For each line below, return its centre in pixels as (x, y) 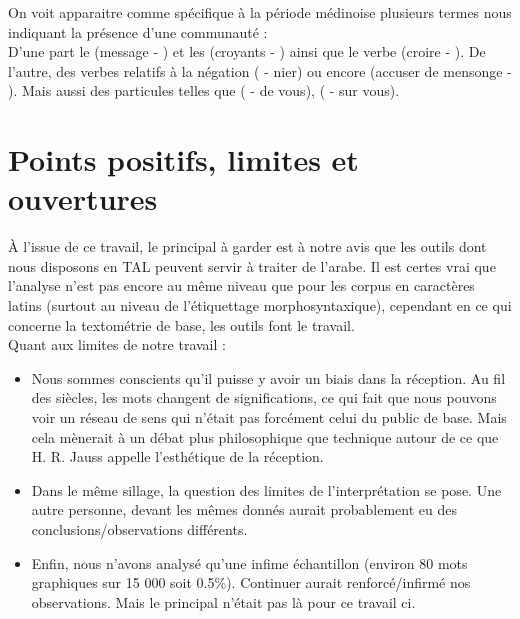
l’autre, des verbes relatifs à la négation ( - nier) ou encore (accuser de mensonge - (260, 70)
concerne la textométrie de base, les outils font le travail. (181, 324)
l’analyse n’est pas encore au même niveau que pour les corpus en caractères (241, 285)
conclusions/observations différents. (139, 529)
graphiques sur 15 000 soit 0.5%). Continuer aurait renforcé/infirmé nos (251, 582)
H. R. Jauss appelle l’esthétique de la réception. (177, 456)
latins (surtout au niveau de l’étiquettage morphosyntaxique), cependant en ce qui (260, 305)
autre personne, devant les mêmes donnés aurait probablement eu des (244, 509)
